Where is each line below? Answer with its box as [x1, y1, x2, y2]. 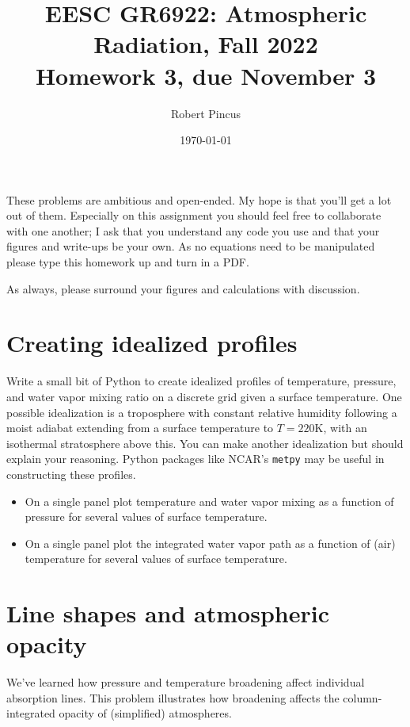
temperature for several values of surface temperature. [25, 550, 287, 567]
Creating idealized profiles [6, 327, 298, 359]
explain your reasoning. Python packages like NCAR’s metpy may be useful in [6, 450, 385, 467]
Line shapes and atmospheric [6, 597, 329, 629]
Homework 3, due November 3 [35, 59, 377, 91]
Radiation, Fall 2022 [93, 28, 318, 60]
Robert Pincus [170, 105, 241, 121]
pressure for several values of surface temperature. [25, 508, 268, 525]
